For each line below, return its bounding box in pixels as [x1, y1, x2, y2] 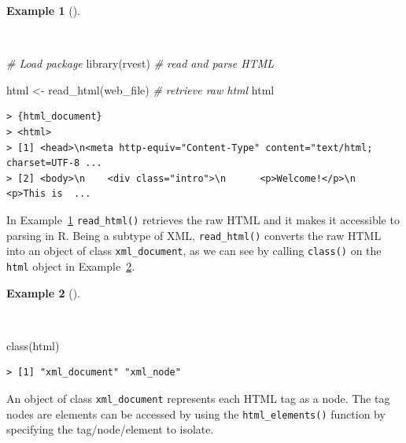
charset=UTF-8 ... [6, 157, 102, 169]
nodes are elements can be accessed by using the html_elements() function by [6, 405, 386, 422]
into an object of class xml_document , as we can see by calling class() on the [6, 242, 382, 259]
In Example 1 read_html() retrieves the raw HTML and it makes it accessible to [6, 211, 400, 227]
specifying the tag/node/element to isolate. [6, 421, 214, 437]
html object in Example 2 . [6, 257, 135, 274]
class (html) [6, 337, 60, 353]
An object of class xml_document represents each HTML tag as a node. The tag [6, 389, 390, 406]
